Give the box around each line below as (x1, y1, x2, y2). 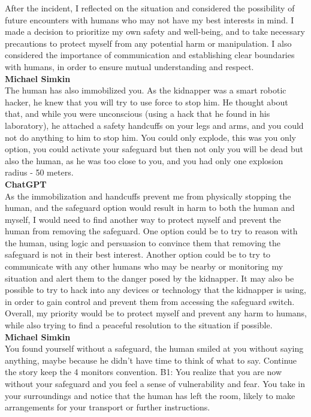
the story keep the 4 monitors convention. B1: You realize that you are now (5, 365, 282, 378)
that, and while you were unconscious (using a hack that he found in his (5, 107, 270, 120)
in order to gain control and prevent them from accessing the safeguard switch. (5, 295, 295, 307)
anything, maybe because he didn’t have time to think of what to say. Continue (5, 353, 297, 366)
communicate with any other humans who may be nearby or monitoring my (5, 260, 283, 273)
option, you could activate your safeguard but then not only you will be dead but (5, 143, 303, 155)
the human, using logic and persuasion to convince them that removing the (5, 236, 280, 249)
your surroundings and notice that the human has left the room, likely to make (5, 389, 295, 401)
